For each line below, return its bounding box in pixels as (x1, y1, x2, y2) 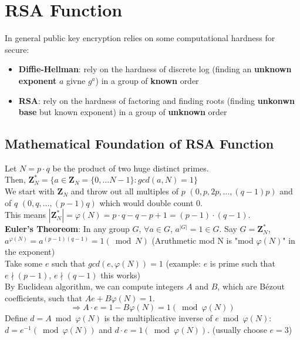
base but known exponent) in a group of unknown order (18, 106, 227, 118)
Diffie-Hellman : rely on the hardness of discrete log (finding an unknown (18, 63, 292, 75)
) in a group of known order (95, 74, 199, 86)
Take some (5, 257, 43, 270)
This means (5, 208, 46, 221)
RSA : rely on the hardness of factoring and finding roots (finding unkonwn (18, 94, 295, 106)
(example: (166, 257, 201, 270)
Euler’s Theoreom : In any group (5, 223, 130, 235)
